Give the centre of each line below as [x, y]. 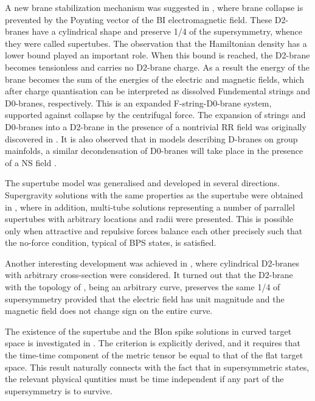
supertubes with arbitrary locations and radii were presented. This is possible [149, 219]
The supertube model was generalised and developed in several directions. [143, 183]
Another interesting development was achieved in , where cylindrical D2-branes [152, 263]
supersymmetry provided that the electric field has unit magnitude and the [145, 298]
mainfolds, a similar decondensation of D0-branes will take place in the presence [154, 151]
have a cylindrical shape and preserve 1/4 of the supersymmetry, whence [167, 31]
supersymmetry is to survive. [59, 390]
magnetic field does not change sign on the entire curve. [109, 311]
